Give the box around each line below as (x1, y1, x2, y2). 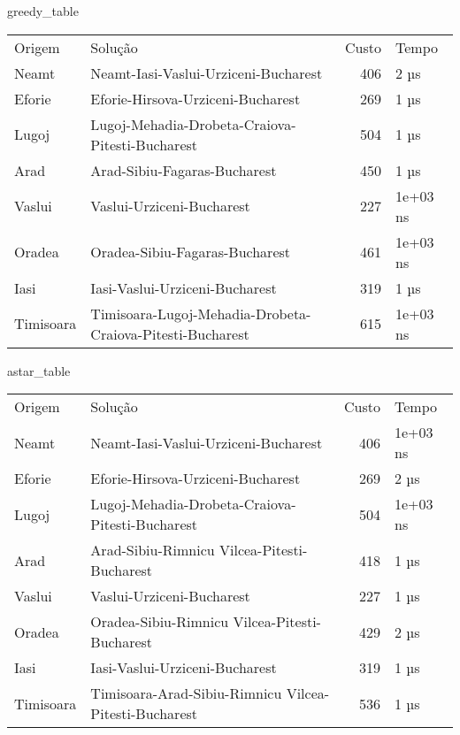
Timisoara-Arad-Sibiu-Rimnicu (90, 683, 282, 704)
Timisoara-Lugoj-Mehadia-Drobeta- (90, 302, 311, 324)
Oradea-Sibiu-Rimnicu (90, 611, 229, 632)
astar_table (7, 361, 71, 379)
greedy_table (7, 2, 79, 19)
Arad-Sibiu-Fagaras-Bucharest (90, 159, 277, 180)
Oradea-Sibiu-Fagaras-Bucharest (90, 241, 291, 263)
